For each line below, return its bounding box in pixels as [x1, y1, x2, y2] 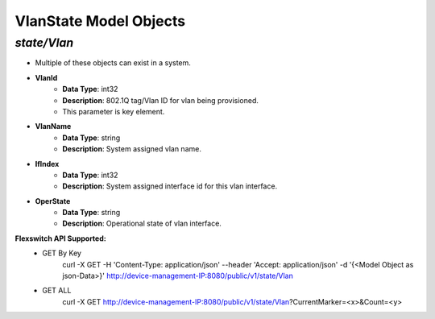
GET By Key [42, 248, 82, 258]
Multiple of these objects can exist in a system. [35, 58, 191, 68]
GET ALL [42, 286, 72, 296]
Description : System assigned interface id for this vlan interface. [62, 181, 278, 191]
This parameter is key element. [62, 106, 165, 116]
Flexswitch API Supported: [14, 234, 106, 243]
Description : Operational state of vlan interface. [62, 218, 222, 229]
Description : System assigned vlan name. [62, 144, 201, 154]
